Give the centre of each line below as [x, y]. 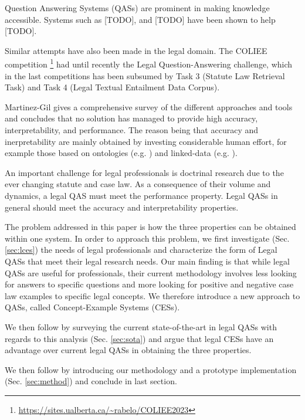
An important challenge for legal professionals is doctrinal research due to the [144, 172]
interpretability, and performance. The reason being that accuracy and [132, 130]
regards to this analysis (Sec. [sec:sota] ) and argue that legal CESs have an [139, 338]
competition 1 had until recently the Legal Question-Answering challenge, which [149, 63]
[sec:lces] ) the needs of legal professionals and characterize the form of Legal [141, 250]
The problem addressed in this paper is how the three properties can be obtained [150, 227]
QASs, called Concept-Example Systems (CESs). [92, 307]
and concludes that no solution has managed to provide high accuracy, [131, 118]
